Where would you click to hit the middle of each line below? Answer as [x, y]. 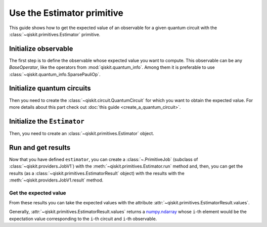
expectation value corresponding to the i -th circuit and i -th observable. [83, 219]
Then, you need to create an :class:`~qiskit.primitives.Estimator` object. [82, 133]
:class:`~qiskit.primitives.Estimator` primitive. [55, 34]
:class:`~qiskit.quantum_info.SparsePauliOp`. [55, 74]
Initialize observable [41, 49]
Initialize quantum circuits [50, 88]
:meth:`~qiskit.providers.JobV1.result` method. [56, 180]
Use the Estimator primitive [66, 13]
